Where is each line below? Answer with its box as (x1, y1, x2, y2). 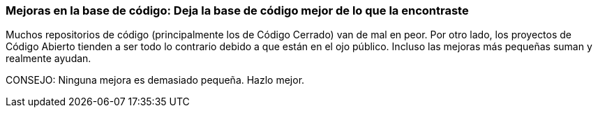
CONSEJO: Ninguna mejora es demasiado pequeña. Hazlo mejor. (6, 74, 305, 86)
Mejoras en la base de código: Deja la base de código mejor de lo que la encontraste (6, 3, 469, 17)
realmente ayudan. (6, 52, 91, 65)
